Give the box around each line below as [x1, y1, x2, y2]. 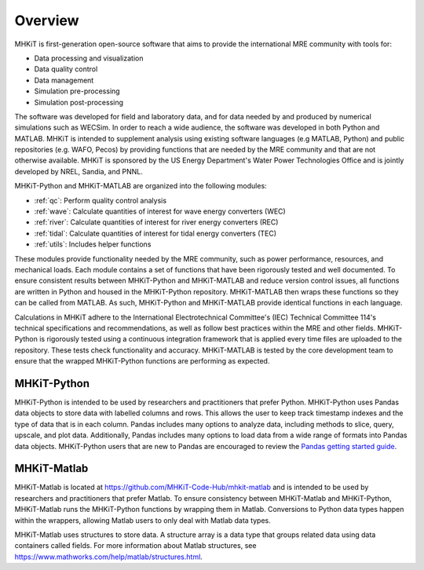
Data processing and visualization [34, 53, 144, 63]
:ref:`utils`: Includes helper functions [34, 239, 152, 249]
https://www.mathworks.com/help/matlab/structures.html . [14, 552, 203, 561]
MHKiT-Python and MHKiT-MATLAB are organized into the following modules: [14, 181, 267, 191]
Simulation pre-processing [34, 86, 121, 96]
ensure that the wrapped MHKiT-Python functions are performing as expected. [14, 356, 270, 366]
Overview [14, 12, 79, 29]
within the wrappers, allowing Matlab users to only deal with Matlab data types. [14, 515, 271, 525]
